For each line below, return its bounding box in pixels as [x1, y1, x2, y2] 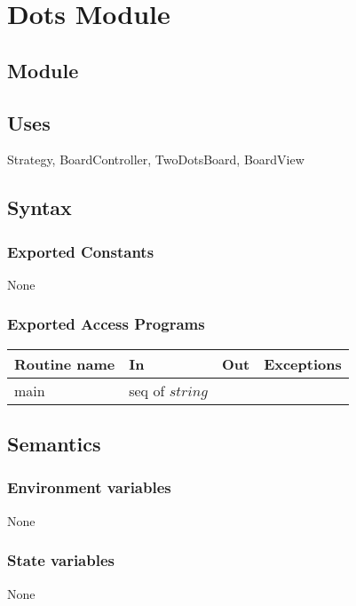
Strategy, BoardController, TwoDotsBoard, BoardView [7, 150, 305, 169]
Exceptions [264, 353, 342, 374]
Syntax [7, 194, 72, 221]
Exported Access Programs [7, 313, 205, 335]
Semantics [7, 430, 101, 458]
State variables [7, 549, 115, 571]
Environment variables [7, 476, 171, 498]
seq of [129, 379, 165, 401]
